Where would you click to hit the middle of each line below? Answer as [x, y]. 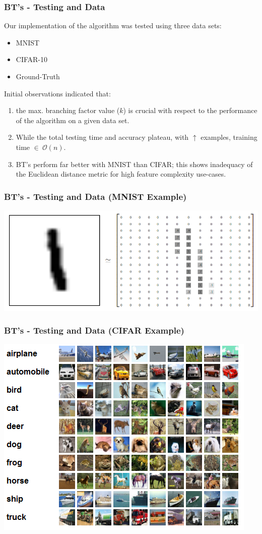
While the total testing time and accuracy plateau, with [102, 137]
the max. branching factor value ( [68, 110]
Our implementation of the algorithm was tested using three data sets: [113, 25]
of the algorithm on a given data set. [73, 120]
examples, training [229, 137]
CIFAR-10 [32, 59]
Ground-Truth [38, 76]
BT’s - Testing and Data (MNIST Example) [95, 196]
